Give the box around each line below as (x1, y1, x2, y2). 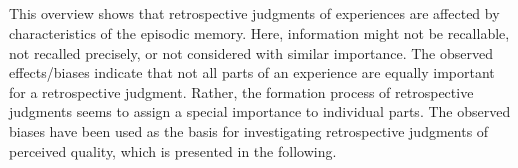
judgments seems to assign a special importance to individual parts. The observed (9, 101, 511, 122)
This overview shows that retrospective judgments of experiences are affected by (9, 3, 500, 24)
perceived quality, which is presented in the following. (9, 140, 337, 161)
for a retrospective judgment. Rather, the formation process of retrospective (9, 81, 474, 102)
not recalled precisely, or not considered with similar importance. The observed (9, 42, 493, 63)
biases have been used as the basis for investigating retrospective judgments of (9, 120, 489, 141)
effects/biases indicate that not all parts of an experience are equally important (9, 62, 495, 83)
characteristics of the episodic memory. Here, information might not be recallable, (9, 22, 510, 43)
